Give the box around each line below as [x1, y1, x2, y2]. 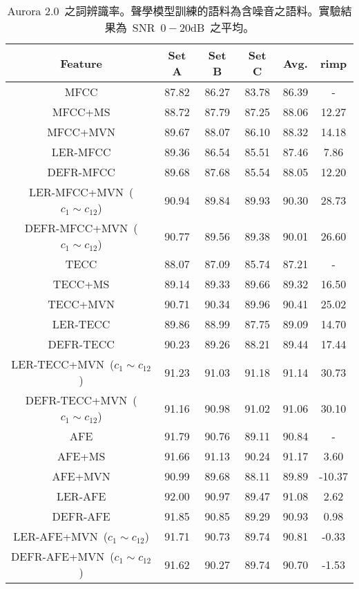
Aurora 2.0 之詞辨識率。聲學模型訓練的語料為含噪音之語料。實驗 [7, 3, 341, 19]
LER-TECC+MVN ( [11, 356, 115, 372]
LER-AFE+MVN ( [13, 528, 108, 544]
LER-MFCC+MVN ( [29, 184, 134, 200]
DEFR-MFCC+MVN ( [24, 220, 138, 236]
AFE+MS [57, 448, 106, 464]
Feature [60, 55, 103, 71]
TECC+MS [52, 276, 110, 292]
